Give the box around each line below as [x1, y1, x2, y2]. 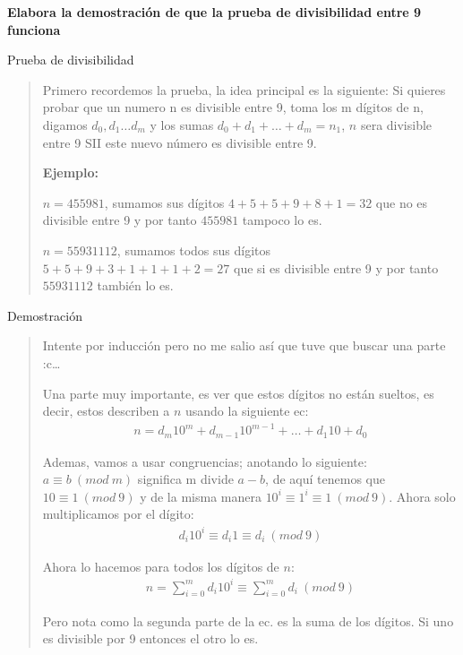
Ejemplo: [42, 163, 99, 182]
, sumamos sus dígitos [104, 193, 225, 211]
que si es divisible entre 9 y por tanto [233, 258, 439, 277]
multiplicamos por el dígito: [42, 504, 194, 523]
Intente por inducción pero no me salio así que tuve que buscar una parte [42, 336, 446, 355]
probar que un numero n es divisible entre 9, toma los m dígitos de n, [42, 98, 424, 116]
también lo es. [97, 276, 174, 295]
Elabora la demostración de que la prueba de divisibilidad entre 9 [7, 3, 422, 21]
